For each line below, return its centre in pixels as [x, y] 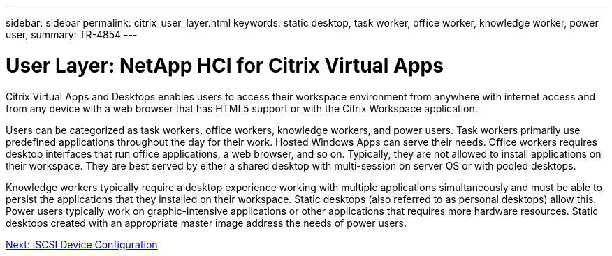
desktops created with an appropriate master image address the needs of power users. [206, 223]
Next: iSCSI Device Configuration [82, 244]
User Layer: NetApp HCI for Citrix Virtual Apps [225, 65]
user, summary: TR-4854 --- [72, 35]
